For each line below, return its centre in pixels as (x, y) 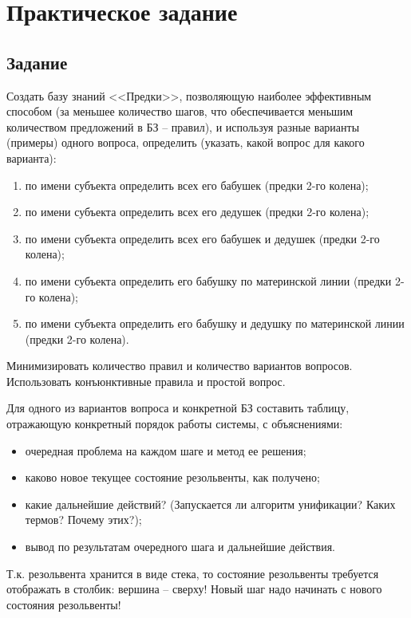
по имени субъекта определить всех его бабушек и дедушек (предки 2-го (202, 238)
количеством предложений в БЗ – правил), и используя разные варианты (183, 126)
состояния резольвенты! (64, 604)
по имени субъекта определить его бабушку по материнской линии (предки (208, 280)
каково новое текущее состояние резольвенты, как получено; (173, 477)
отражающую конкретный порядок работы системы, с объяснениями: (175, 424)
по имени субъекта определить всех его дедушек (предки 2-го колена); (197, 212)
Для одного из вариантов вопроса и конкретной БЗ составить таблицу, (178, 408)
